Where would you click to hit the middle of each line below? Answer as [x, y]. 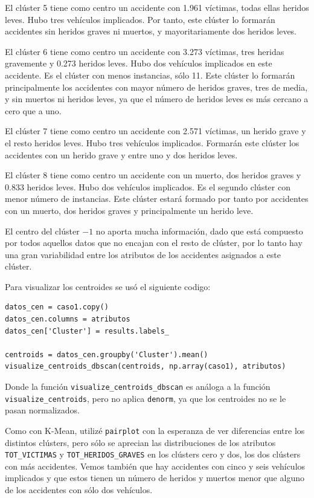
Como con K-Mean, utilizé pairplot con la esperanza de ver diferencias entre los [155, 430]
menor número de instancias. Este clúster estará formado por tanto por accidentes [157, 199]
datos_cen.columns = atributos [68, 319]
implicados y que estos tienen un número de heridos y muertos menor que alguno [155, 478]
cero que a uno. [33, 110]
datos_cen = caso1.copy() [57, 307]
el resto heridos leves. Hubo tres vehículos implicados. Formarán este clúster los [152, 142]
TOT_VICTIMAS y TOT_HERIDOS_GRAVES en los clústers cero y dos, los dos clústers [153, 454]
